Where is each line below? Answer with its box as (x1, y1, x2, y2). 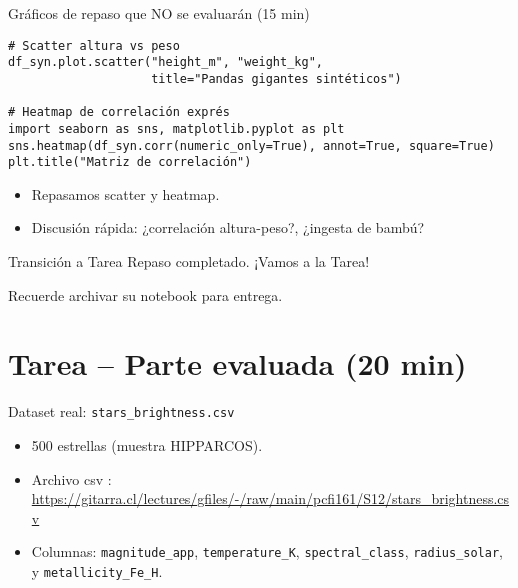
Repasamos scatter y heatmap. (31, 183, 220, 204)
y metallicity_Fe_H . (31, 561, 163, 582)
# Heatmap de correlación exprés (8, 105, 230, 120)
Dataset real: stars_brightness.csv (8, 401, 235, 422)
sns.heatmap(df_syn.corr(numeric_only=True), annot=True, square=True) (8, 138, 495, 153)
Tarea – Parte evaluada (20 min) (8, 343, 467, 384)
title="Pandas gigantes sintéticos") (151, 71, 402, 86)
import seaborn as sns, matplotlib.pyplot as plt (8, 121, 345, 136)
